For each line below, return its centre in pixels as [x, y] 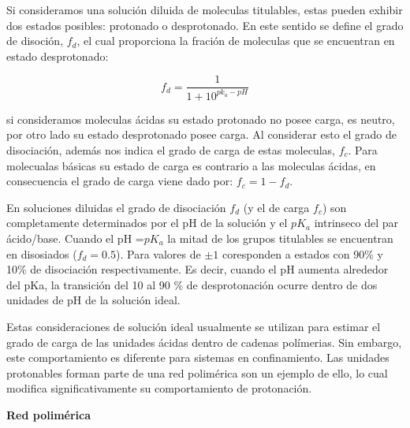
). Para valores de [158, 253]
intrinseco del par [356, 223]
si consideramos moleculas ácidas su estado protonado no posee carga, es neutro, [201, 119]
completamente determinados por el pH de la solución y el [147, 223]
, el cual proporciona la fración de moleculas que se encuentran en [236, 41]
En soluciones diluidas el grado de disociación [116, 207]
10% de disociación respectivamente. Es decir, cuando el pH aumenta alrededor [198, 269]
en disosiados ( [42, 253]
